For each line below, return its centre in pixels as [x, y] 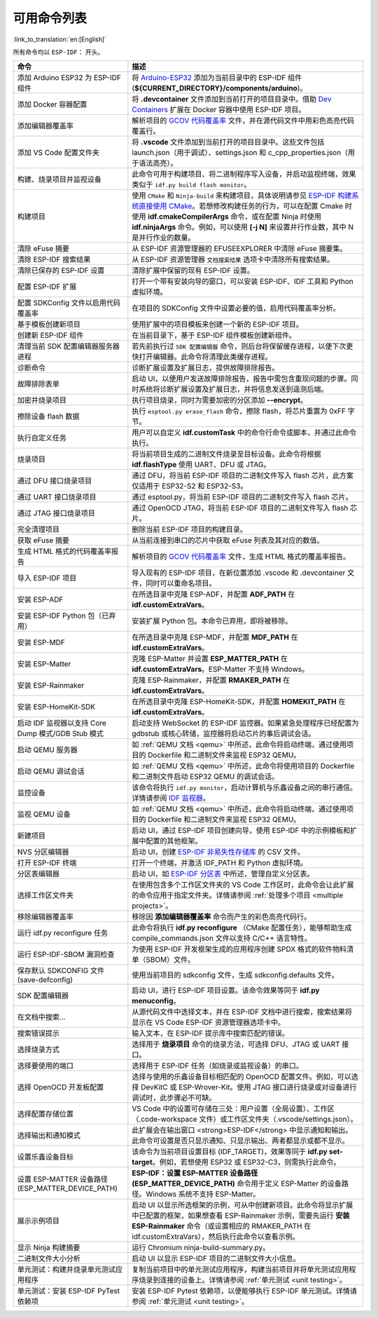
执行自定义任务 [42, 438]
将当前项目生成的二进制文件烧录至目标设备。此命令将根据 [226, 454]
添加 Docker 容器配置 [52, 104]
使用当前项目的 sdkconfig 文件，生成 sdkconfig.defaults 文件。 [235, 975]
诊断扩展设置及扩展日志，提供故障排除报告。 [205, 368]
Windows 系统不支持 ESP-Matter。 [203, 1194]
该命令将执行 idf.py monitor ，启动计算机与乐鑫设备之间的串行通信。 [244, 787]
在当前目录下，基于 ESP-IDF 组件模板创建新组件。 [214, 335]
